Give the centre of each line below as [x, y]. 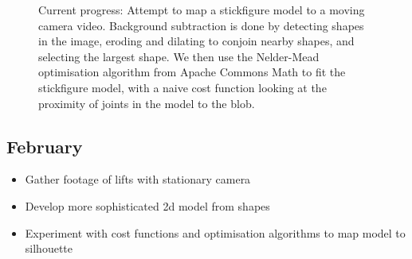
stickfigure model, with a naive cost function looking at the [182, 87]
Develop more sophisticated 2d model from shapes [147, 205]
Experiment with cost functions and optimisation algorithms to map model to [215, 232]
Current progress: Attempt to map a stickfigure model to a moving [202, 10]
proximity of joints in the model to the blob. [147, 103]
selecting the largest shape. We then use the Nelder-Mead [179, 56]
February [45, 146]
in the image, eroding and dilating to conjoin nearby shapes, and [196, 41]
